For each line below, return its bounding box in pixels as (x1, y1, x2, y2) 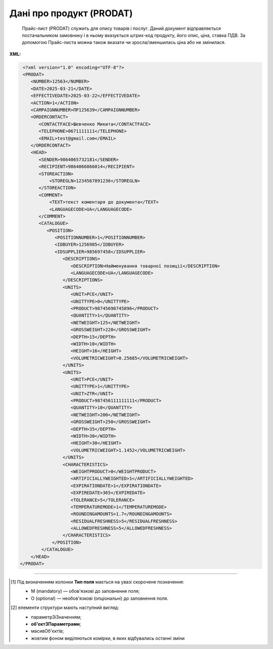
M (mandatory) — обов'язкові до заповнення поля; (31, 588, 140, 594)
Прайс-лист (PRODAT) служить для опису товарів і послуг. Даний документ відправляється (22, 25, 221, 31)
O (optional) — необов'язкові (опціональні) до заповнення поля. (31, 595, 169, 601)
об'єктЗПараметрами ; (31, 621, 81, 627)
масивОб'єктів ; (31, 628, 64, 634)
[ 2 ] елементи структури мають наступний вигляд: (11, 604, 119, 610)
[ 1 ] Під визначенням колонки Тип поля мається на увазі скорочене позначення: (11, 579, 185, 585)
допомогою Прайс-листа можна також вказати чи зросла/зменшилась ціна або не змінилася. (22, 40, 226, 46)
